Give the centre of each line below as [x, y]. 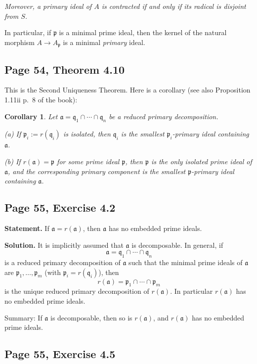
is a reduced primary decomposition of [63, 262]
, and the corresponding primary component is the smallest [97, 171]
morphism [20, 42]
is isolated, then [87, 134]
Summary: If [23, 317]
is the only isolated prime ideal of [201, 161]
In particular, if [28, 32]
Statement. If [27, 228]
